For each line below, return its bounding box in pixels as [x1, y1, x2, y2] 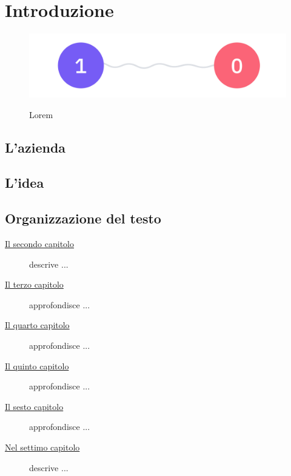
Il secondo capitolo [5, 237, 75, 250]
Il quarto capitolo [5, 319, 70, 331]
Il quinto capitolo [5, 359, 69, 372]
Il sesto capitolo [5, 400, 64, 412]
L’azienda [5, 137, 66, 156]
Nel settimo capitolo [5, 441, 80, 454]
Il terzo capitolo [5, 278, 64, 291]
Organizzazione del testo [5, 209, 161, 228]
